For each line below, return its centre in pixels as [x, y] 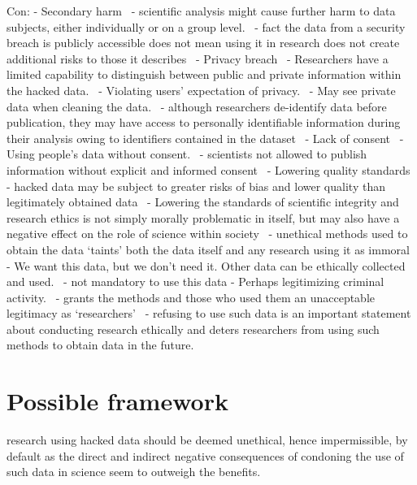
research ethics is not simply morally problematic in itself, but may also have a [203, 217]
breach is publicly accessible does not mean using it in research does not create [203, 43]
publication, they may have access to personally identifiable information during [204, 122]
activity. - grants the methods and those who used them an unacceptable [191, 297]
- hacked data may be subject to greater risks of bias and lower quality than [196, 186]
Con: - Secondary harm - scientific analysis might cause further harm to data [201, 11]
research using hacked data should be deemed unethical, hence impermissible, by [207, 440]
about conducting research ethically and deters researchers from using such [193, 329]
